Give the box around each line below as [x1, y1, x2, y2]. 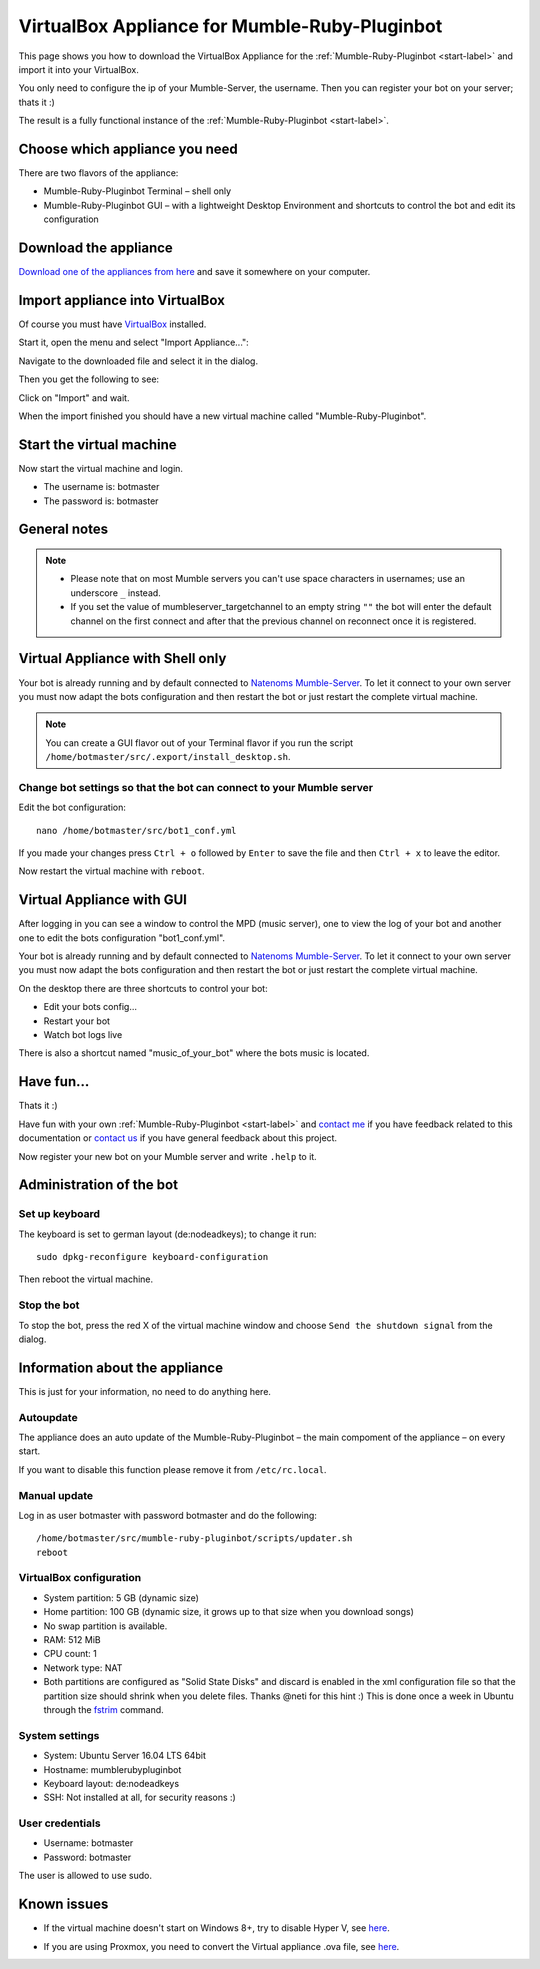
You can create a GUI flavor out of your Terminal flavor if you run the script [45, 736, 354, 749]
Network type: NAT [43, 1661, 123, 1674]
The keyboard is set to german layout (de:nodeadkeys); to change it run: [18, 1228, 317, 1240]
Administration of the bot [18, 1176, 179, 1194]
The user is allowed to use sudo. [18, 1870, 153, 1882]
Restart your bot [43, 1015, 110, 1027]
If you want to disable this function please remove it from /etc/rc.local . [18, 1463, 327, 1475]
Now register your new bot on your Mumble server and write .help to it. [18, 1150, 317, 1162]
